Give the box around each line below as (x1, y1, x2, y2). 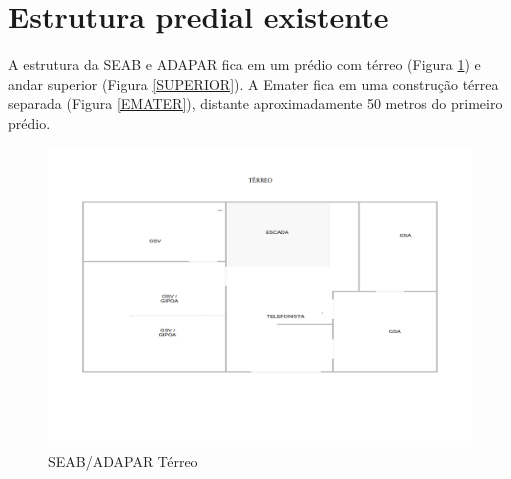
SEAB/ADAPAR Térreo (48, 450, 198, 471)
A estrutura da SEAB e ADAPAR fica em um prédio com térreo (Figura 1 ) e (8, 54, 481, 75)
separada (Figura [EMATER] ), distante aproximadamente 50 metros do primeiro (8, 93, 503, 114)
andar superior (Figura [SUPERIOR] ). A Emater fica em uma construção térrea (8, 73, 499, 94)
